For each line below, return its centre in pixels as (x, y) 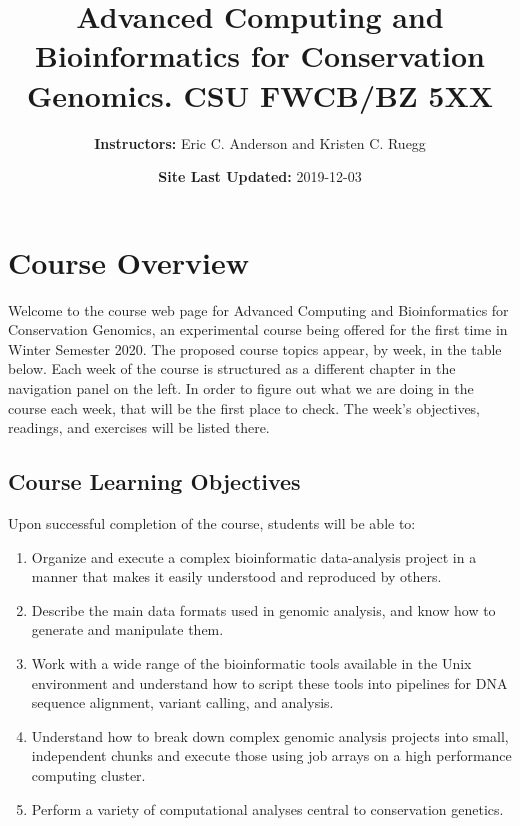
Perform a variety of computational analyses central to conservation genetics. (267, 808)
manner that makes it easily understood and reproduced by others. (236, 576)
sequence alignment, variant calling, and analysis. (182, 702)
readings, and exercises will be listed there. (139, 427)
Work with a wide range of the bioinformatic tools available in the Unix (251, 662)
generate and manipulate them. (127, 629)
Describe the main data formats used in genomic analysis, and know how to (263, 609)
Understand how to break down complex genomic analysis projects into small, (270, 735)
